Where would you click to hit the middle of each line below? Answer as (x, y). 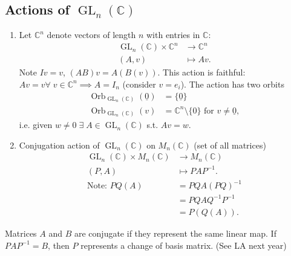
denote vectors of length (91, 35)
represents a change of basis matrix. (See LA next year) (184, 245)
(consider (139, 84)
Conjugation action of (59, 145)
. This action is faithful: (201, 72)
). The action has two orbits (232, 84)
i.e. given (36, 125)
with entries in (173, 35)
